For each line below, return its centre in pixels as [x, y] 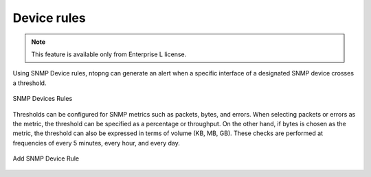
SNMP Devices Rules [43, 99]
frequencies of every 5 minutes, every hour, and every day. [96, 143]
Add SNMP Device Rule [46, 158]
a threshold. [30, 83]
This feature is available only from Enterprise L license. [109, 54]
